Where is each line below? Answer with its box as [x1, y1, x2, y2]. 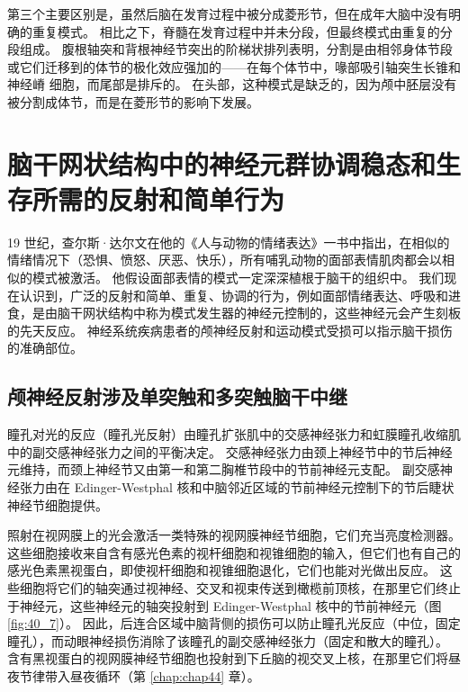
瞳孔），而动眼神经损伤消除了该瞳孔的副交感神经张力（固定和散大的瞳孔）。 [7, 631, 448, 650]
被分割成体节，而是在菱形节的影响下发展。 [7, 92, 259, 111]
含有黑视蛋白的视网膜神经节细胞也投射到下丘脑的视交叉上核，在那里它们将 [7, 649, 448, 668]
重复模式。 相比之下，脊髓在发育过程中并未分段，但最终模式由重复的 [31, 22, 440, 40]
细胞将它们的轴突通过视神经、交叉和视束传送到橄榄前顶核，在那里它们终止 [19, 578, 461, 597]
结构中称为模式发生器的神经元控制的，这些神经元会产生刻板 [107, 303, 461, 322]
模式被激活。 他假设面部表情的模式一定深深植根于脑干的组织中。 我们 [31, 268, 445, 287]
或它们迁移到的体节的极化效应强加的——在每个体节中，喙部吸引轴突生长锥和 [7, 57, 461, 76]
